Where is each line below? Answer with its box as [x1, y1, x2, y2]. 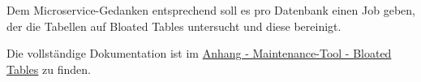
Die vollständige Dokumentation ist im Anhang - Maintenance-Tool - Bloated [6, 45, 392, 62]
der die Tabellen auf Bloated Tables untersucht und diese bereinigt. [6, 17, 342, 34]
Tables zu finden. [6, 60, 91, 77]
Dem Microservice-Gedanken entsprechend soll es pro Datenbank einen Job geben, [6, 2, 415, 18]
